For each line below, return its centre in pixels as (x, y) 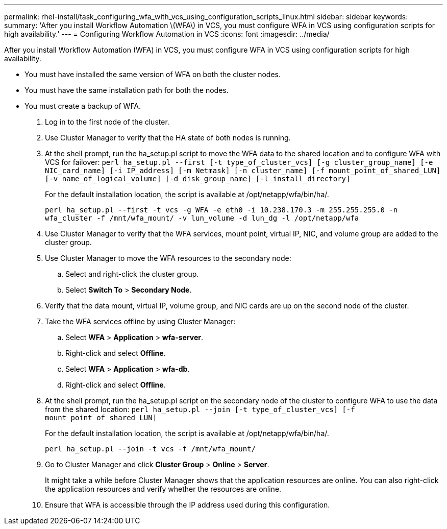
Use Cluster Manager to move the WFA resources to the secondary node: (168, 258)
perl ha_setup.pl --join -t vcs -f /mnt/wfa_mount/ (151, 449)
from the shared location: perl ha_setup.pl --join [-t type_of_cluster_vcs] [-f (200, 409)
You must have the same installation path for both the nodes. (127, 90)
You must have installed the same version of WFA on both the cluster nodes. (153, 74)
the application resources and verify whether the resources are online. (163, 489)
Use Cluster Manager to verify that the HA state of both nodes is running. (168, 138)
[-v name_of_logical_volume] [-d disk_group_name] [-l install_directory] (198, 179)
